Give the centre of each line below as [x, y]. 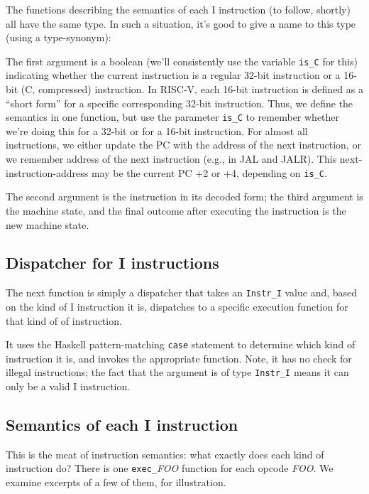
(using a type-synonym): [59, 37]
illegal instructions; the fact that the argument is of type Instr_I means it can [177, 372]
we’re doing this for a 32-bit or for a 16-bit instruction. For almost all [157, 130]
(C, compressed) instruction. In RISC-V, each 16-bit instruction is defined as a [192, 89]
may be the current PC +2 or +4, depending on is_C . [209, 172]
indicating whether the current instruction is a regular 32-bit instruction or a [173, 75]
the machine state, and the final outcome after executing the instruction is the [176, 210]
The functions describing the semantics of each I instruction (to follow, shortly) [178, 9]
